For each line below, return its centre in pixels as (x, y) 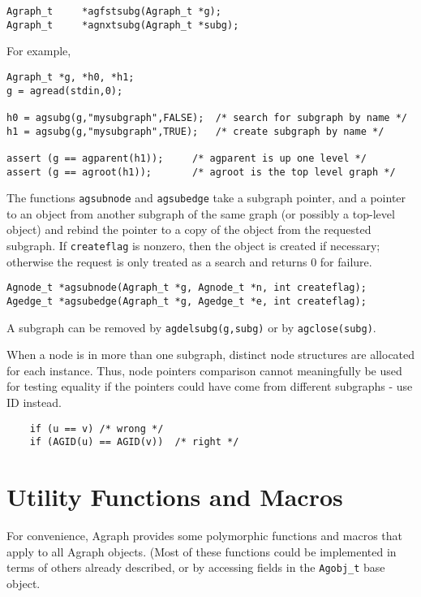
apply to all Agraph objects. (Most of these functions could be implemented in (202, 551)
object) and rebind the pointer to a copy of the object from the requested (189, 229)
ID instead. (34, 402)
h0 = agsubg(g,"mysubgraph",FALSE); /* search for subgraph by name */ (207, 117)
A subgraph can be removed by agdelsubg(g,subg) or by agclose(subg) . (191, 327)
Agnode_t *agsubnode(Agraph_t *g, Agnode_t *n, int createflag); (187, 288)
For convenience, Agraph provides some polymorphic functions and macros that (204, 536)
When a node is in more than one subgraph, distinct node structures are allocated (211, 355)
